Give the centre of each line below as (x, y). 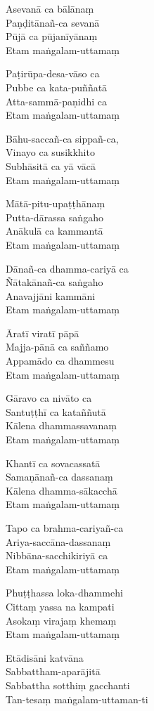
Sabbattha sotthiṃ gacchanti (68, 685)
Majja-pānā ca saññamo (57, 347)
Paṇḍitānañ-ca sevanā (53, 22)
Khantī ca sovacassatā (53, 463)
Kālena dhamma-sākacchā (62, 490)
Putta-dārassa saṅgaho (54, 217)
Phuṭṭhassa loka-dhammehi (64, 593)
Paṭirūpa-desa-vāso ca (53, 73)
